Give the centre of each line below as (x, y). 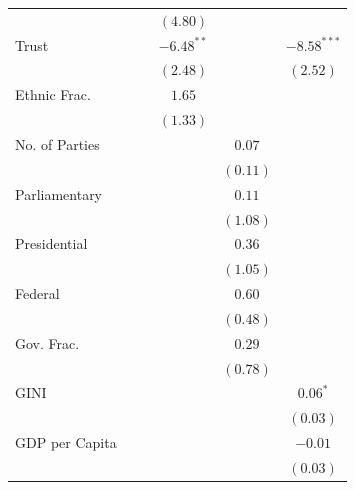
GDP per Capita (66, 442)
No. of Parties (57, 143)
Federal (37, 293)
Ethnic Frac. (53, 94)
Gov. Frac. (47, 342)
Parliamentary (59, 193)
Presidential (51, 243)
